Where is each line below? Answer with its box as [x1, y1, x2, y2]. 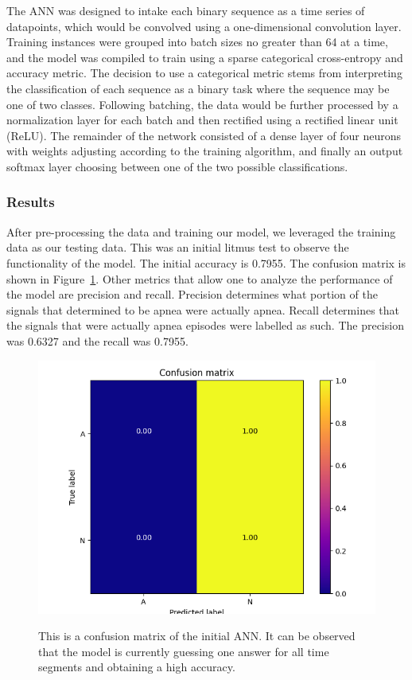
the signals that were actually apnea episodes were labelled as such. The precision [6, 317, 404, 334]
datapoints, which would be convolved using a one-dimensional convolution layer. [6, 18, 402, 34]
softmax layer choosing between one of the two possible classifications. [6, 158, 348, 174]
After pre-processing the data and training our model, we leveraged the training [6, 223, 396, 240]
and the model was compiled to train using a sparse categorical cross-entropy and [6, 49, 403, 65]
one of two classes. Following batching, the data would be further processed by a [6, 96, 398, 112]
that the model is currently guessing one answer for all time [38, 643, 329, 659]
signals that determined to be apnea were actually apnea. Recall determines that [6, 301, 400, 318]
